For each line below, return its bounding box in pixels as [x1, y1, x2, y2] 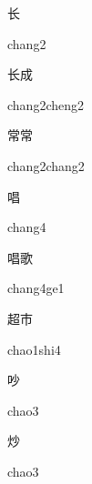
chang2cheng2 [7, 95, 84, 114]
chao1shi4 [7, 339, 61, 358]
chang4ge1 [7, 278, 65, 297]
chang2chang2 [7, 156, 85, 175]
